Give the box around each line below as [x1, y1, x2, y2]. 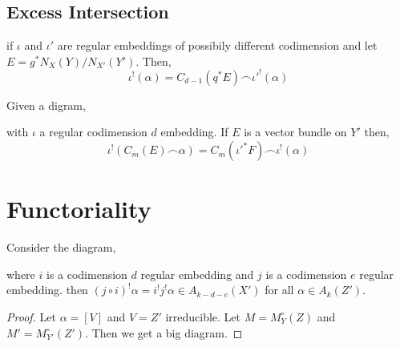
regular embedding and [140, 265, 254, 282]
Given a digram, [6, 96, 86, 113]
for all [265, 281, 294, 298]
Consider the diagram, [6, 239, 116, 256]
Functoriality [6, 192, 152, 225]
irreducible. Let [165, 308, 241, 325]
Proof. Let [6, 308, 56, 325]
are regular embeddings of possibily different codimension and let [57, 37, 378, 54]
